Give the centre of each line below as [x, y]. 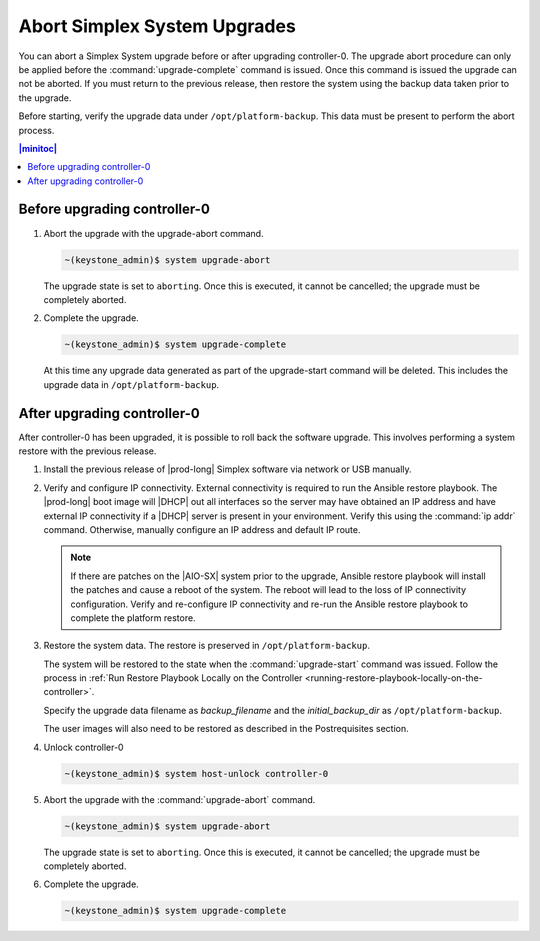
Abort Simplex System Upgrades [157, 26]
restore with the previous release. [87, 451]
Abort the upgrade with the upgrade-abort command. [153, 233]
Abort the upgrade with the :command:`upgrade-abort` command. [179, 799]
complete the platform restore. [133, 617]
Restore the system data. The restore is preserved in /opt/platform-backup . [206, 646]
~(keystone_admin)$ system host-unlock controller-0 [196, 773]
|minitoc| [38, 148]
